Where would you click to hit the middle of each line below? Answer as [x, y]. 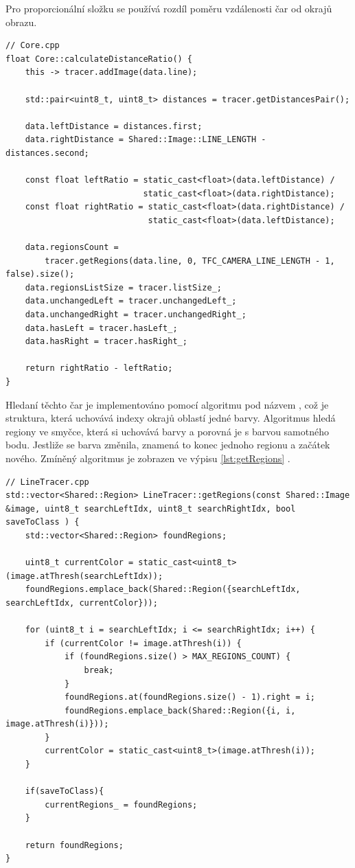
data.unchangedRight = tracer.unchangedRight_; [136, 315]
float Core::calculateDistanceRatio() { [99, 59]
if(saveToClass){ [65, 791]
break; [99, 670]
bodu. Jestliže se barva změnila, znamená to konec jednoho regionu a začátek [168, 445]
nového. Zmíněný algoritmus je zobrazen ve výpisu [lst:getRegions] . [148, 458]
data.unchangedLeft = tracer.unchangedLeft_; [131, 301]
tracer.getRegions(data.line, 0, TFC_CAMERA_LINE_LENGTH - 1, [190, 261]
